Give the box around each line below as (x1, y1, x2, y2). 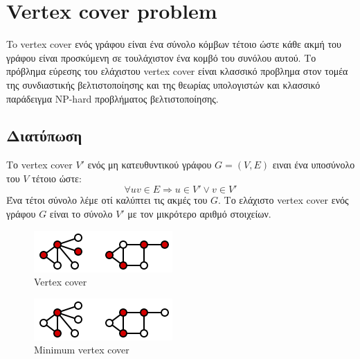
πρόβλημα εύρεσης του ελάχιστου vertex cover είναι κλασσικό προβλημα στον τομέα (6, 64, 348, 78)
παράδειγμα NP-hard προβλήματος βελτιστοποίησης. (6, 91, 219, 105)
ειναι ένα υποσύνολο (272, 157, 355, 172)
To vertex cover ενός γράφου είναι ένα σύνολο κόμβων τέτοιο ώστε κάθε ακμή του (6, 37, 342, 51)
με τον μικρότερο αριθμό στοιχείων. (127, 207, 271, 221)
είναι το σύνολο (49, 207, 113, 221)
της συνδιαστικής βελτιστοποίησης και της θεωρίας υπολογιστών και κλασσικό (6, 77, 321, 91)
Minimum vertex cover (34, 342, 129, 357)
